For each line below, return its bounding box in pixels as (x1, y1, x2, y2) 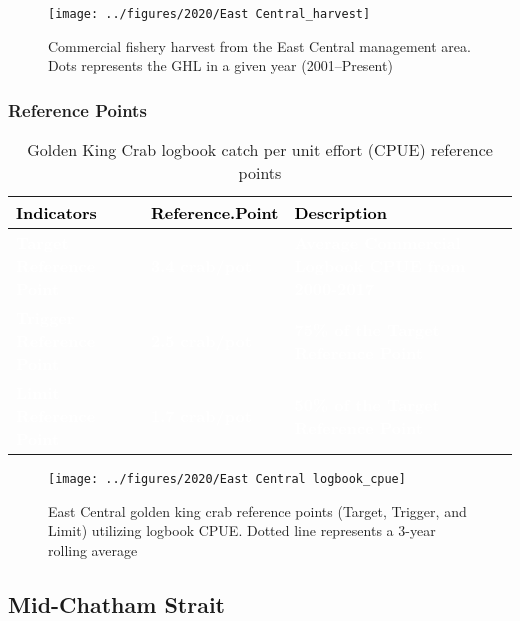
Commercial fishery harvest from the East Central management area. (48, 35, 471, 56)
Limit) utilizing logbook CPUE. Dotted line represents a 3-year (48, 520, 436, 541)
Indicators (16, 201, 97, 225)
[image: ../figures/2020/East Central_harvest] (48, 7, 371, 21)
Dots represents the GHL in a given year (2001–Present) (48, 55, 393, 76)
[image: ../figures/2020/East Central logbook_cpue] (48, 472, 406, 487)
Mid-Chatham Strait (8, 588, 225, 619)
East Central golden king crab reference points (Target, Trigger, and (48, 500, 467, 521)
